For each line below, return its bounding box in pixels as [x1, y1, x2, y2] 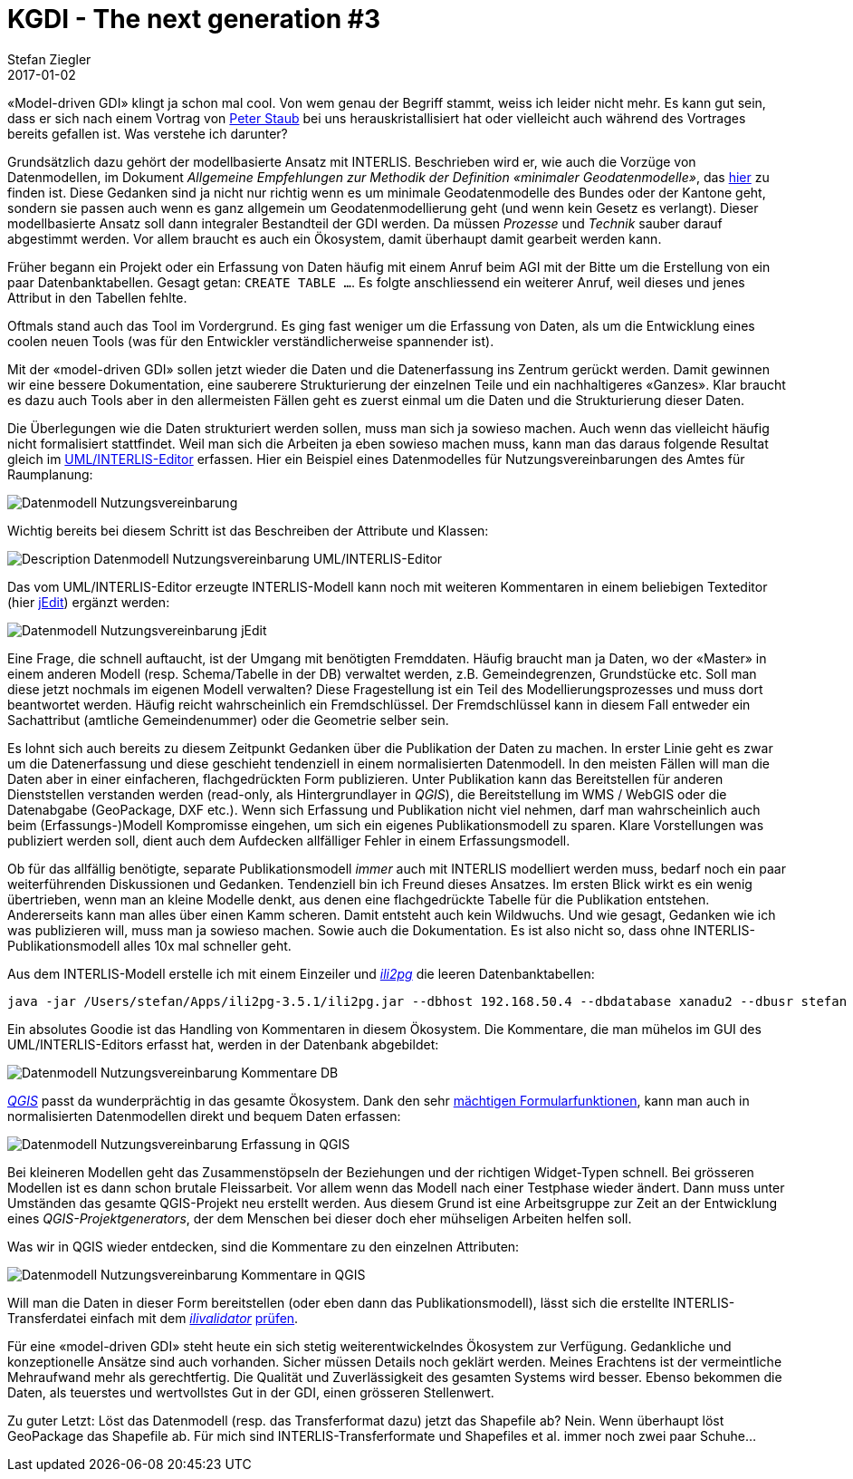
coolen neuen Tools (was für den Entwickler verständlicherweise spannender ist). [7, 333, 494, 349]
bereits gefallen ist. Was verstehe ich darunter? [7, 125, 288, 141]
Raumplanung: [7, 466, 93, 482]
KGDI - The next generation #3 [7, 4, 381, 34]
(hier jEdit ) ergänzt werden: [7, 594, 170, 610]
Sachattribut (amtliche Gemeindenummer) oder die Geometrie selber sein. [7, 711, 449, 728]
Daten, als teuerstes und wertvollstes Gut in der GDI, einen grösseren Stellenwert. [7, 1384, 494, 1400]
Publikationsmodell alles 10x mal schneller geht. [7, 937, 292, 953]
